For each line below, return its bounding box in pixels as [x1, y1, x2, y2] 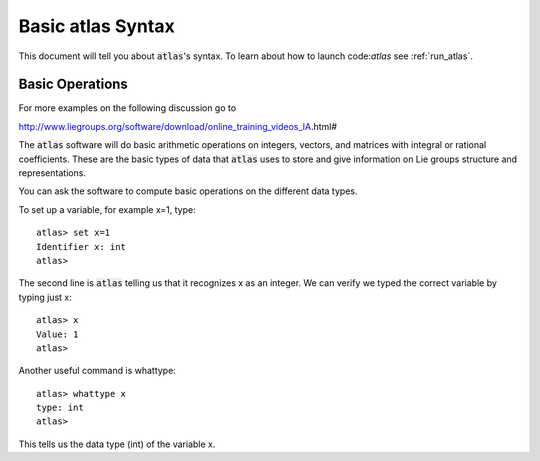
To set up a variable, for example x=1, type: [18, 203, 196, 215]
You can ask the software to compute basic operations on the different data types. [18, 185, 358, 197]
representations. [18, 167, 87, 179]
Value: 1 [36, 328, 79, 340]
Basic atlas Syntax [18, 15, 175, 37]
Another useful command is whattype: [18, 365, 177, 377]
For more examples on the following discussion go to [18, 102, 237, 114]
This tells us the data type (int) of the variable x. [18, 438, 216, 450]
